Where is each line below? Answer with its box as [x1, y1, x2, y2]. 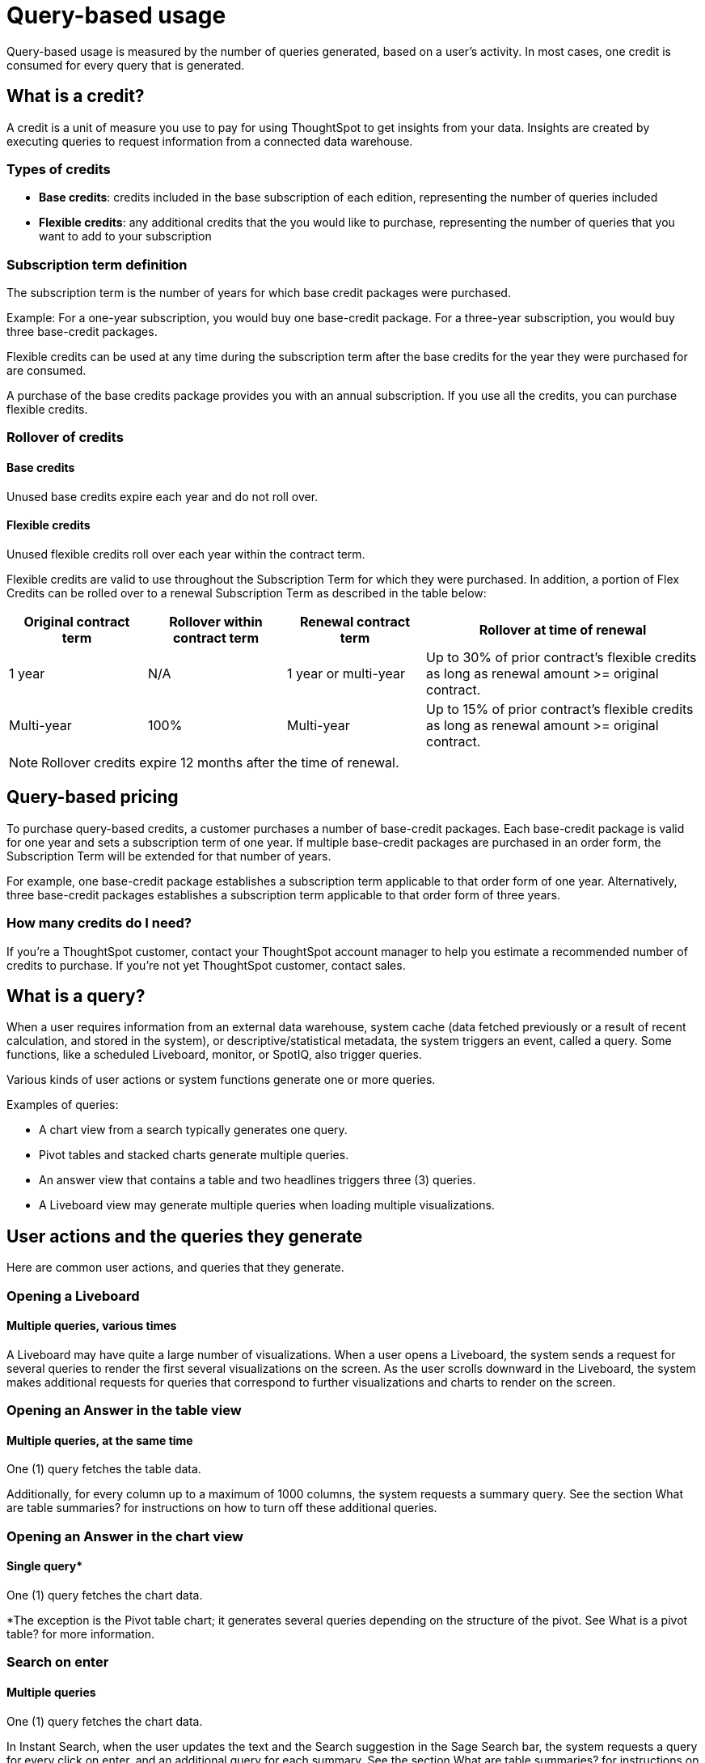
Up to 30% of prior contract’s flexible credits [426, 648, 697, 665]
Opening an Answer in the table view [6, 1402, 242, 1419]
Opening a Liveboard [6, 1287, 140, 1304]
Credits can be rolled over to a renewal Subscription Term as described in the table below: [6, 585, 487, 600]
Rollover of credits [6, 429, 124, 446]
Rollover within [169, 613, 263, 630]
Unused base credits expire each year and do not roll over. [6, 489, 319, 503]
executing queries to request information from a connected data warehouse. [6, 134, 413, 148]
